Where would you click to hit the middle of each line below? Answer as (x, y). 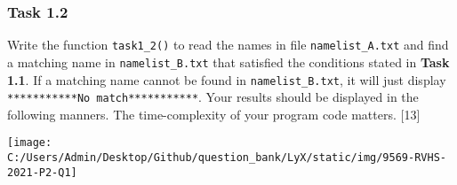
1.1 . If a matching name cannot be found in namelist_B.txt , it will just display (227, 79)
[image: (30, 143)
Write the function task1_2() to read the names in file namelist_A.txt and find (228, 45)
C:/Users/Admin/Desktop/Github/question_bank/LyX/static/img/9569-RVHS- (227, 158)
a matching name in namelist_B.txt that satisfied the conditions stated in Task (228, 62)
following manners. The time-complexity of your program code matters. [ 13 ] (214, 114)
